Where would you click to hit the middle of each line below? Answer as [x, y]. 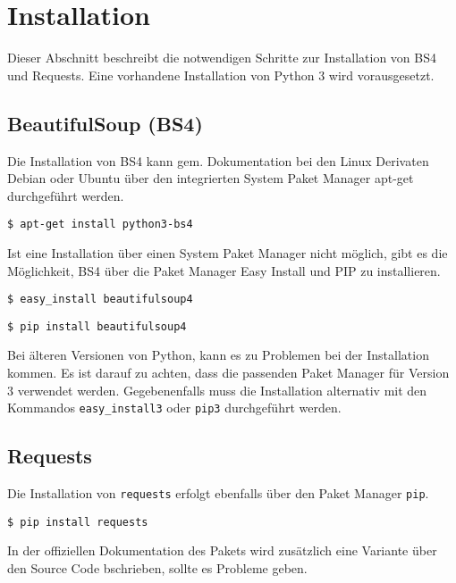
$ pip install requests [78, 522]
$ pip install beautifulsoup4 [97, 326]
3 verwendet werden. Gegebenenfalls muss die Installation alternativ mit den [217, 390]
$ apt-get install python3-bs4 [100, 225]
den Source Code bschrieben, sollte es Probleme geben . [157, 568]
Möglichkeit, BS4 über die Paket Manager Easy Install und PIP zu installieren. [224, 270]
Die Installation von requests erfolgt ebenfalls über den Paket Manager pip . [218, 493]
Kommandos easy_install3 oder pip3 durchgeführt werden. [174, 408]
